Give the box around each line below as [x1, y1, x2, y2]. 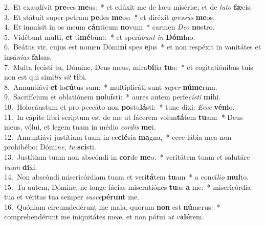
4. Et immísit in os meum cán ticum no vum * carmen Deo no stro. [4, 21, 215, 32]
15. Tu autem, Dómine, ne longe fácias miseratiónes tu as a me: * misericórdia [4, 181, 251, 192]
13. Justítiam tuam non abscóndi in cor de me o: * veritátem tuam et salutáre [4, 151, 250, 162]
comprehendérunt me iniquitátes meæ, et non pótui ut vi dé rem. [4, 211, 204, 222]
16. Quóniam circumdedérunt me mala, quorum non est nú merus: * [4, 201, 220, 212]
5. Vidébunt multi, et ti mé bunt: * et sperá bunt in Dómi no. [4, 31, 195, 42]
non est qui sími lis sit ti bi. [4, 71, 87, 82]
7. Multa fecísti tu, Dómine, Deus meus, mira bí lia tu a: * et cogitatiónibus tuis [4, 61, 253, 72]
